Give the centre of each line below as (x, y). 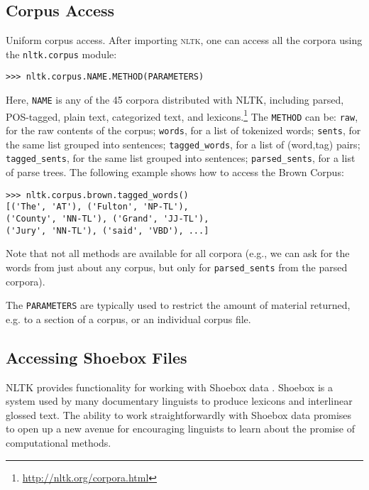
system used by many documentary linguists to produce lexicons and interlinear (179, 401)
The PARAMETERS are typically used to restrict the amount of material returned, (178, 305)
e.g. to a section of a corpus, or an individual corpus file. (128, 318)
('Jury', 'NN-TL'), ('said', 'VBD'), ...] (108, 230)
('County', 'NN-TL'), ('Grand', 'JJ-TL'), (108, 218)
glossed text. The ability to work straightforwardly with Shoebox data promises (179, 414)
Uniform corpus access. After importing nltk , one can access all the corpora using (184, 40)
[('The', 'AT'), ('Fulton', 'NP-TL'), (97, 207)
